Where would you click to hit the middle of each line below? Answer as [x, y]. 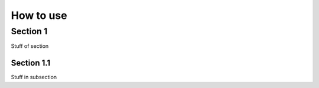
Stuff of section [30, 46]
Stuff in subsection [34, 77]
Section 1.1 [31, 63]
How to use [39, 15]
